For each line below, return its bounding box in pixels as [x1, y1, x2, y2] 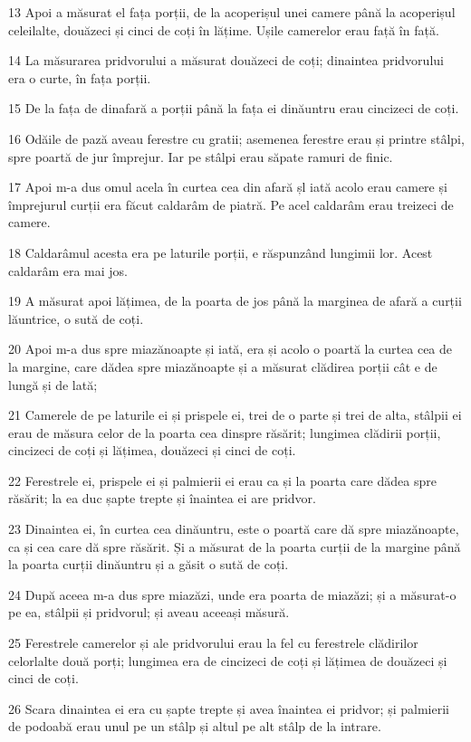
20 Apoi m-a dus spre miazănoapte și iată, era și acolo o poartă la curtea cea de [8, 339, 453, 358]
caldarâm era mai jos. [8, 261, 128, 280]
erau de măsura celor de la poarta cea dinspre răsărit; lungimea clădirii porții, [8, 423, 441, 442]
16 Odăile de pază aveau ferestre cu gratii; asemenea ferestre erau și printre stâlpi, [8, 128, 465, 147]
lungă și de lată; [8, 375, 98, 394]
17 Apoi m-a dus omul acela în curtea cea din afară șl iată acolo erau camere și [8, 177, 447, 196]
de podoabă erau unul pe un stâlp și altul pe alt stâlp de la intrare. [8, 717, 381, 736]
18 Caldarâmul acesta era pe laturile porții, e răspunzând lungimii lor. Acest [8, 243, 433, 262]
